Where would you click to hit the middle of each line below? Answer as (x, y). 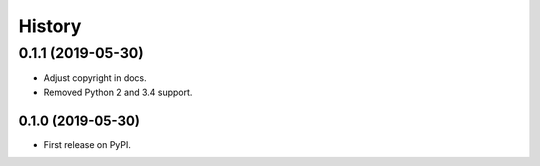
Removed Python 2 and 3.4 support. (118, 92)
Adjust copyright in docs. (95, 78)
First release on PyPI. (87, 144)
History (50, 26)
